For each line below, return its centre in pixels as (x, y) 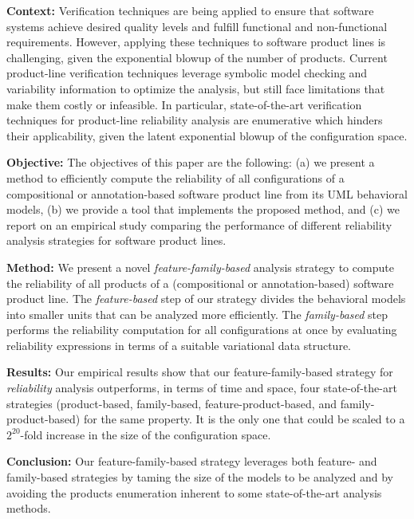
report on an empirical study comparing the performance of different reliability (199, 224)
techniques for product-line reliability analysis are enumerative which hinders (195, 120)
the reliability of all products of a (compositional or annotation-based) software (200, 283)
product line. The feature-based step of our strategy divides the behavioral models (206, 299)
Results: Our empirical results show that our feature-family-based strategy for (200, 372)
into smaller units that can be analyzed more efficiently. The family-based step (197, 314)
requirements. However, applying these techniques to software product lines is (196, 42)
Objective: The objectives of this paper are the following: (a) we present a (191, 162)
